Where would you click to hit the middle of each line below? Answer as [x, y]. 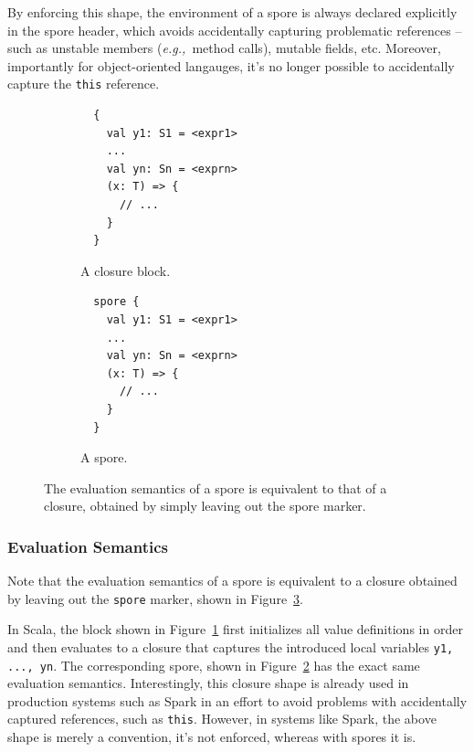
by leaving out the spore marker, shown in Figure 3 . [156, 598]
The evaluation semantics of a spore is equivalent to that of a [216, 487]
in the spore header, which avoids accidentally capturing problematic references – [235, 30]
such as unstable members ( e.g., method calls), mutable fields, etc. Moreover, [224, 48]
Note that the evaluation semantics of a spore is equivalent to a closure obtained [232, 581]
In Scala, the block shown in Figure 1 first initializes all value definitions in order [235, 629]
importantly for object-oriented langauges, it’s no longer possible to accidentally [231, 65]
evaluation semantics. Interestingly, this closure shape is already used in [208, 683]
